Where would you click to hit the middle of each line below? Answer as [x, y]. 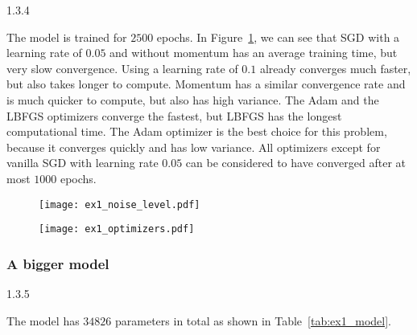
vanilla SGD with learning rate [83, 163]
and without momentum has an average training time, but [254, 53]
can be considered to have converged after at [296, 163]
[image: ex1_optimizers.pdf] [117, 229]
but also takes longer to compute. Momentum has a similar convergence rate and [206, 84]
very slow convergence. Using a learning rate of [122, 68]
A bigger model [58, 263]
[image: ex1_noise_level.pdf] [120, 204]
